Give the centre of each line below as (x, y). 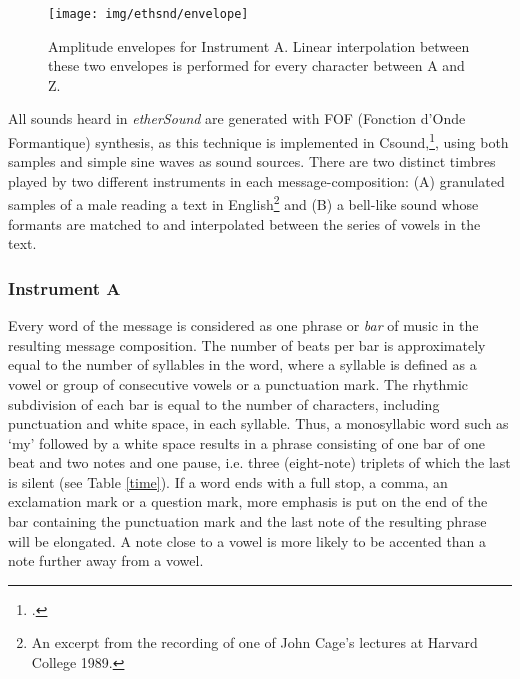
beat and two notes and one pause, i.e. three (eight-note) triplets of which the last (259, 462)
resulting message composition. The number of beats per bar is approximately (247, 344)
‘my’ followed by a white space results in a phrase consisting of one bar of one (246, 442)
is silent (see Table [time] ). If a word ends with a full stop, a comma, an (228, 481)
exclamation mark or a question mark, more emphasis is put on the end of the (248, 501)
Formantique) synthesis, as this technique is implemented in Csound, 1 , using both (258, 140)
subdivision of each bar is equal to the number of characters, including (224, 403)
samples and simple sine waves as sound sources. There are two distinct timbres (252, 161)
